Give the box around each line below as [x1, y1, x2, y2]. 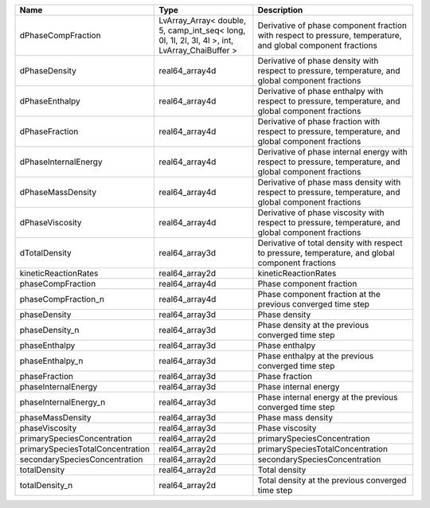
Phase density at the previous [257, 319, 369, 330]
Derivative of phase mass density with [257, 177, 401, 187]
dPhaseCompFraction [19, 30, 101, 41]
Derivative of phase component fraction [257, 20, 408, 31]
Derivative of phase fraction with [257, 116, 381, 127]
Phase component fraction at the [257, 289, 381, 299]
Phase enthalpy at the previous [257, 350, 374, 361]
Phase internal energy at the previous [257, 392, 398, 402]
